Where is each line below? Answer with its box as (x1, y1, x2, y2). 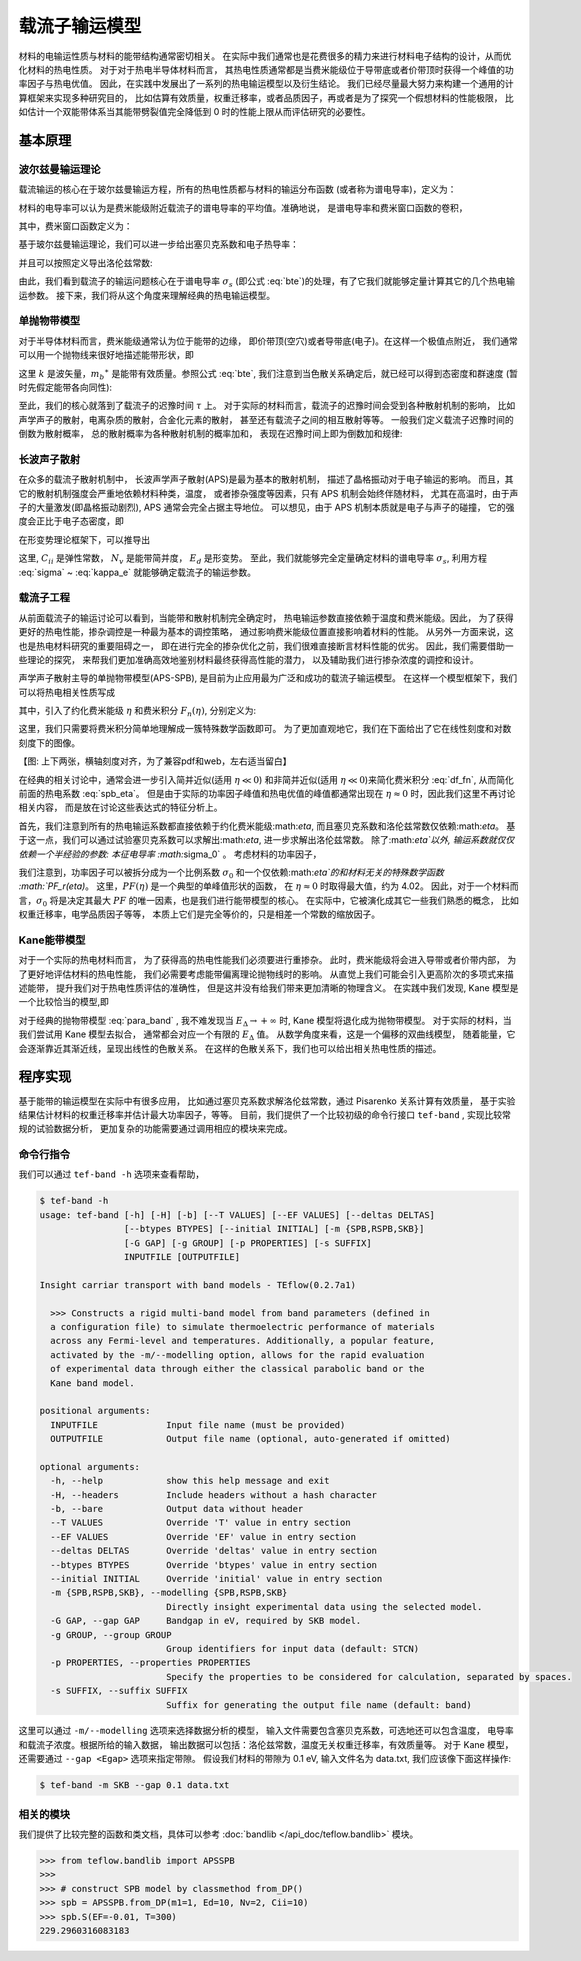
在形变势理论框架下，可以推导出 (18, 533, 150, 545)
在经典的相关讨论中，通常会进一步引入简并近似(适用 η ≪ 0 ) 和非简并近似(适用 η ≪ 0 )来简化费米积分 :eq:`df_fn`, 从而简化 (18, 773, 515, 785)
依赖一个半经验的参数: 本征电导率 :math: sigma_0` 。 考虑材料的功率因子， (18, 848, 322, 860)
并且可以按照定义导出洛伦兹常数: (18, 256, 154, 269)
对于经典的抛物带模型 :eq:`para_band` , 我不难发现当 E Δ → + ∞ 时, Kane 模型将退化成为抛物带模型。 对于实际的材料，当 (18, 1014, 512, 1029)
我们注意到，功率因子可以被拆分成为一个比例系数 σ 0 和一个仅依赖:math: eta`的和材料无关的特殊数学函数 (18, 866, 445, 880)
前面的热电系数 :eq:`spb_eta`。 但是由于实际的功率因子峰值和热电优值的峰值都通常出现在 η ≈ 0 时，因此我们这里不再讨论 (18, 788, 516, 800)
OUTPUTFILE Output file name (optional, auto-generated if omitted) (50, 1433, 452, 1445)
